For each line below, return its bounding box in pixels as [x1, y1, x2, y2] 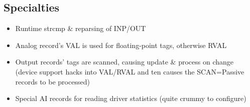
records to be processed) [15, 76, 90, 86]
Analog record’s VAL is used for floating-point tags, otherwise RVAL [15, 39, 227, 50]
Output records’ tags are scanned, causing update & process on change [15, 56, 234, 67]
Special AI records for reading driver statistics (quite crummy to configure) [15, 93, 246, 103]
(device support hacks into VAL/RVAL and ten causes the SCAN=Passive [15, 66, 244, 76]
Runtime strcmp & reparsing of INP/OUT [15, 23, 146, 33]
